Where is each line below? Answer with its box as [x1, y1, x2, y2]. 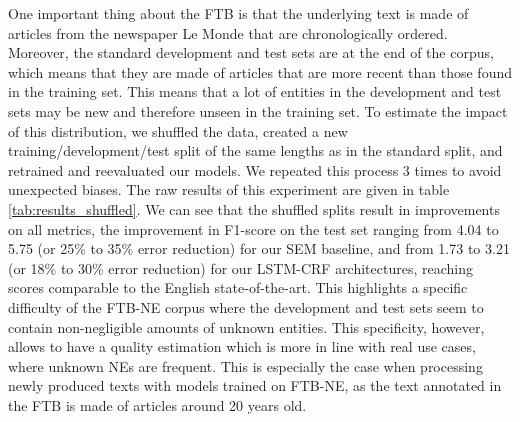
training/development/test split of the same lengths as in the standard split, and [8, 140, 503, 161]
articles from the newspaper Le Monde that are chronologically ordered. [8, 22, 448, 43]
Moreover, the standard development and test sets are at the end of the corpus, [8, 42, 494, 63]
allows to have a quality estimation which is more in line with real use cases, [8, 336, 476, 357]
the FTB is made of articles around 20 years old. [8, 394, 307, 415]
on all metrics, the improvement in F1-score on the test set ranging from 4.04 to [8, 218, 499, 239]
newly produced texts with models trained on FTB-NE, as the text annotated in [8, 375, 502, 396]
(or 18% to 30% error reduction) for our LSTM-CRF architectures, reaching [8, 257, 473, 278]
